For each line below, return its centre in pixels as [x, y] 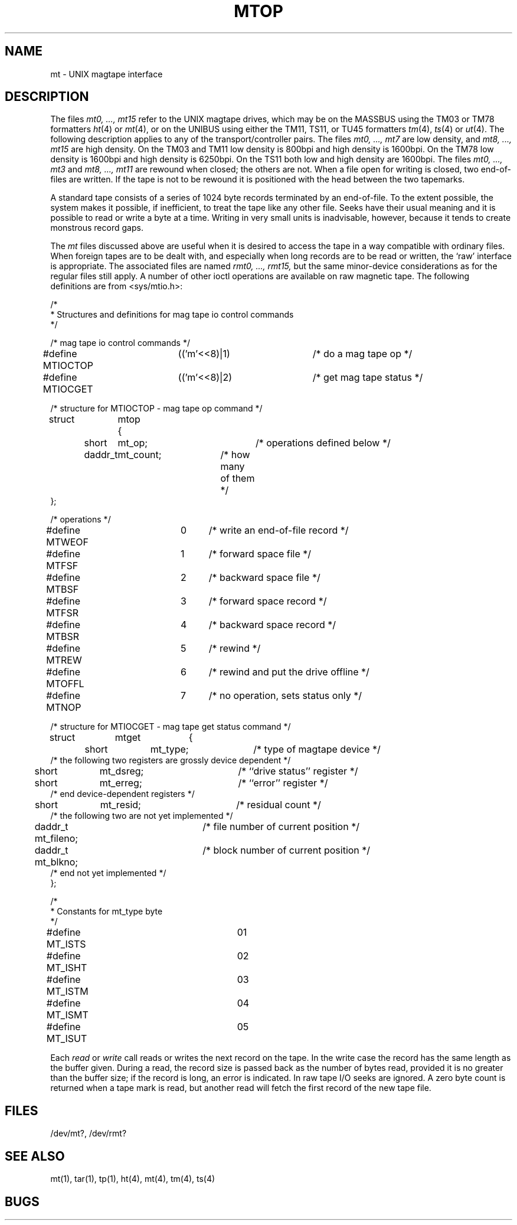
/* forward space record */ [268, 601]
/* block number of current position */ [287, 850]
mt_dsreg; [122, 771]
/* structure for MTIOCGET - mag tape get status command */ [171, 727]
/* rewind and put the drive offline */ [289, 672]
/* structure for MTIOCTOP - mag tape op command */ [156, 409]
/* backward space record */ [272, 625]
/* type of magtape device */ [317, 749]
